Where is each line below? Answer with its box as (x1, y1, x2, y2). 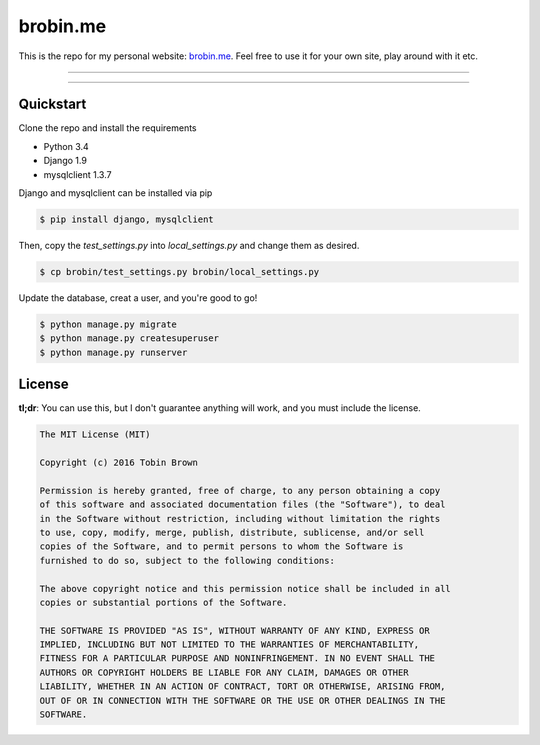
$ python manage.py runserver (39, 346, 188, 358)
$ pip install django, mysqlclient (39, 214, 214, 225)
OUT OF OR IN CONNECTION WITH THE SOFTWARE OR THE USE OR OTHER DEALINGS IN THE (39, 695, 446, 706)
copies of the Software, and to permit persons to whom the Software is (39, 541, 404, 552)
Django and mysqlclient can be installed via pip (18, 187, 213, 199)
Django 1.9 (43, 155, 87, 167)
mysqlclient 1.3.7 (43, 168, 112, 180)
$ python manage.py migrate (39, 318, 177, 330)
